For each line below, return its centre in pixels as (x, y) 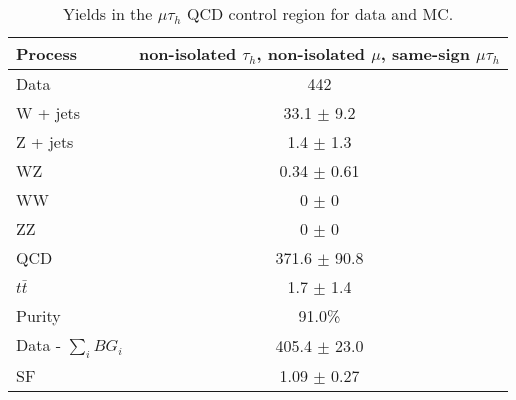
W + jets (48, 112)
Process (47, 53)
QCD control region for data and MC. (320, 13)
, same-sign (425, 53)
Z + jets (45, 141)
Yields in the (107, 13)
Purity (38, 315)
